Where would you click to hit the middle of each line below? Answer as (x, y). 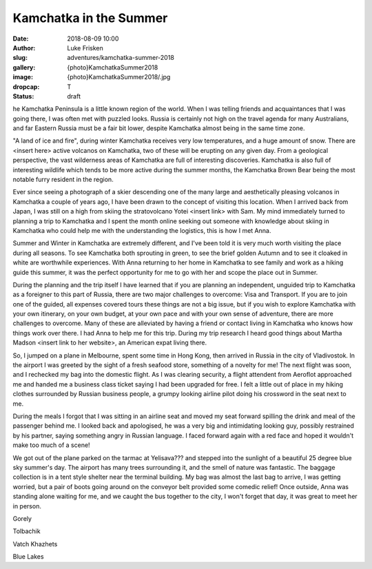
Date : (21, 39)
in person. (27, 506)
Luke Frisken (85, 48)
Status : (23, 96)
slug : (20, 58)
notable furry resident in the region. (63, 180)
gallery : (24, 67)
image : (23, 77)
